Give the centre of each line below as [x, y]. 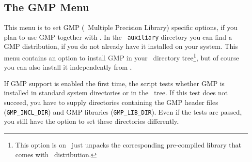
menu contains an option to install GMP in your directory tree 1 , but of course [122, 57]
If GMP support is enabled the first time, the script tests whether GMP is [114, 83]
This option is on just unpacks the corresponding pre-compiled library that [128, 144]
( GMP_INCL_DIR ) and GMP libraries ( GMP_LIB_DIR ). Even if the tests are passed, [123, 111]
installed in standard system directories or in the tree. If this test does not [116, 93]
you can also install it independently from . [68, 67]
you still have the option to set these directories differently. [91, 121]
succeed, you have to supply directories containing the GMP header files [111, 102]
